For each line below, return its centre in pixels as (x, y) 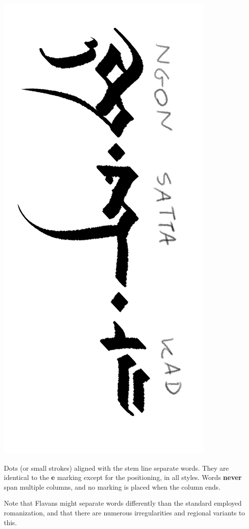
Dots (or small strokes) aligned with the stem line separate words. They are (116, 468)
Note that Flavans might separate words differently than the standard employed (123, 503)
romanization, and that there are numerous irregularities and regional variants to (124, 512)
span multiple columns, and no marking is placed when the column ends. (112, 486)
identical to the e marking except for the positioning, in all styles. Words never (123, 477)
